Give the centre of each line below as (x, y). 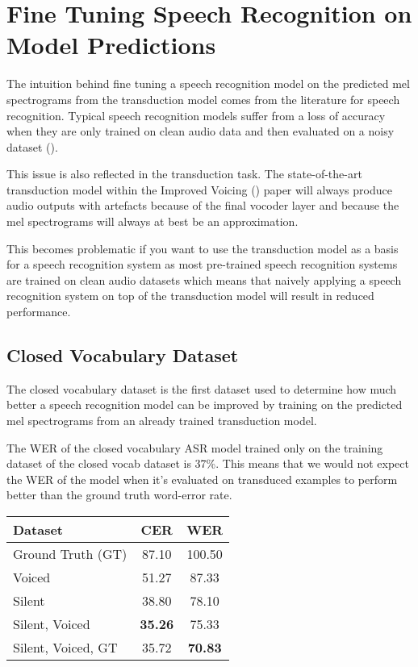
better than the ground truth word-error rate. (119, 495)
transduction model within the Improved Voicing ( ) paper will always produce (199, 189)
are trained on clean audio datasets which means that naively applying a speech (204, 279)
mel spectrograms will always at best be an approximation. (153, 221)
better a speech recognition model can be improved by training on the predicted (205, 404)
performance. (39, 312)
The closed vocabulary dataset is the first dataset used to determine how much (202, 388)
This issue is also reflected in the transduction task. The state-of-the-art (184, 174)
